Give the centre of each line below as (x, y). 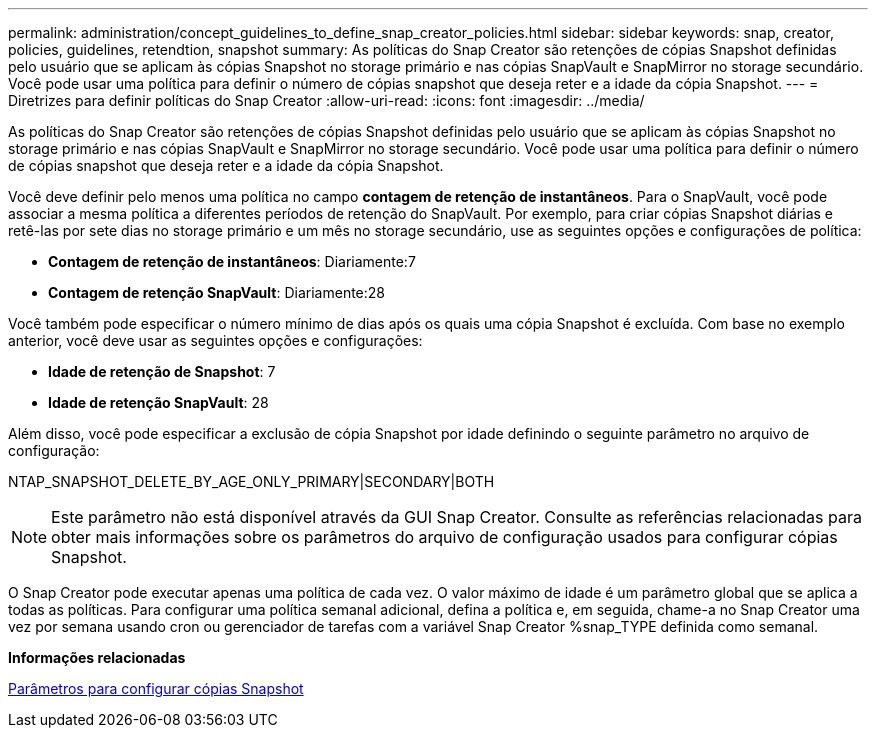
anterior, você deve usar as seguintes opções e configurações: (215, 340)
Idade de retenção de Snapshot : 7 (162, 371)
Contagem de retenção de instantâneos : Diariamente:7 (232, 261)
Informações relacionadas (97, 657)
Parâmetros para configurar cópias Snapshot (156, 688)
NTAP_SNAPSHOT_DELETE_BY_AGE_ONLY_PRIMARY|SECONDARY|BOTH (251, 481)
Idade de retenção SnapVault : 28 (158, 402)
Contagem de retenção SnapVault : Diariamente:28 (216, 292)
